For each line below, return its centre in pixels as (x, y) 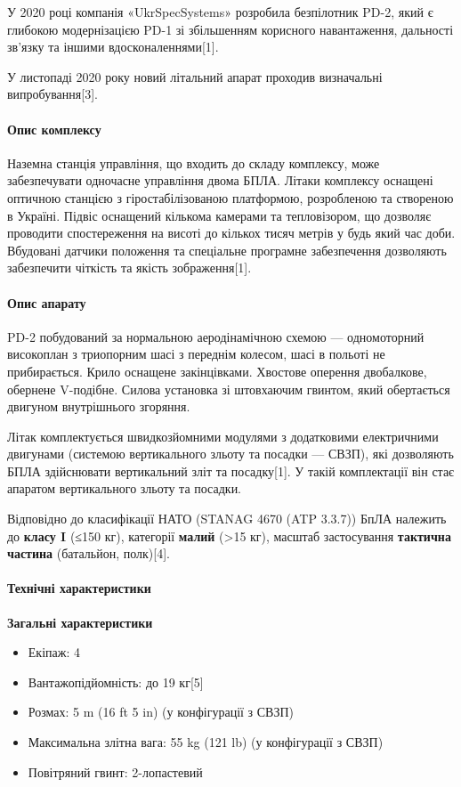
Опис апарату (47, 302)
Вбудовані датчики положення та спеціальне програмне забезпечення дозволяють (227, 250)
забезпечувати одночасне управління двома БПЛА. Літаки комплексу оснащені (220, 180)
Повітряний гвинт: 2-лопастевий (115, 771)
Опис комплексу (54, 129)
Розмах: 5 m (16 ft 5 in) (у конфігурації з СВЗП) (161, 712)
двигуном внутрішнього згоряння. (99, 406)
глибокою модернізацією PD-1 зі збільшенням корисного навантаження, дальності (230, 29)
